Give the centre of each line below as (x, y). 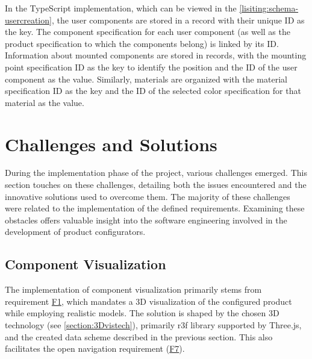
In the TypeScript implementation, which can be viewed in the (121, 8)
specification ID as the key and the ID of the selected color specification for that (153, 91)
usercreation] (28, 20)
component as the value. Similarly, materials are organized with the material (146, 79)
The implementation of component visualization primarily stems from (133, 289)
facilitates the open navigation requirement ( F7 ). (95, 348)
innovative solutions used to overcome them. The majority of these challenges (148, 196)
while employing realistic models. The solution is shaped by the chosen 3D (142, 313)
